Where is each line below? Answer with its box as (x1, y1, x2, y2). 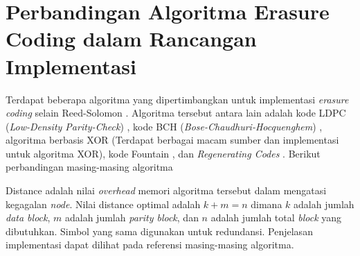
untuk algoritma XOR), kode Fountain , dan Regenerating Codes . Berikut (6, 146, 321, 160)
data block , (6, 210, 51, 225)
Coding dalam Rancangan (6, 24, 257, 53)
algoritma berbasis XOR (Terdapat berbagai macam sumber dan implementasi (6, 133, 339, 147)
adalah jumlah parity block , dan (64, 210, 199, 225)
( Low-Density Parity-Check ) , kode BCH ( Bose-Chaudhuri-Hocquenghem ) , (6, 119, 323, 133)
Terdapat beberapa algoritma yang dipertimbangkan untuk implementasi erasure (6, 92, 349, 106)
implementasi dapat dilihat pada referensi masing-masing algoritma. (6, 237, 294, 252)
